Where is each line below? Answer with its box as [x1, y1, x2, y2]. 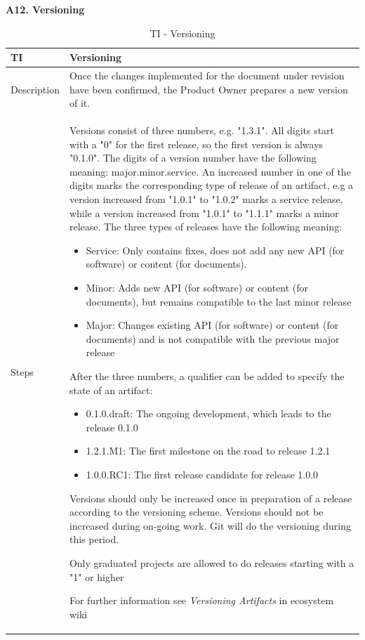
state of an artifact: [69, 382, 153, 397]
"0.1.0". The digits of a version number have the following [69, 150, 317, 165]
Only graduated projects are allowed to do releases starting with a [69, 555, 354, 570]
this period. [69, 532, 119, 547]
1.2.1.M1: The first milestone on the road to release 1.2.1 [86, 443, 331, 458]
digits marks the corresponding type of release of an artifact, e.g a [69, 178, 354, 192]
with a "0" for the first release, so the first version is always [69, 136, 324, 151]
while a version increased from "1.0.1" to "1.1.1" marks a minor [69, 205, 339, 220]
